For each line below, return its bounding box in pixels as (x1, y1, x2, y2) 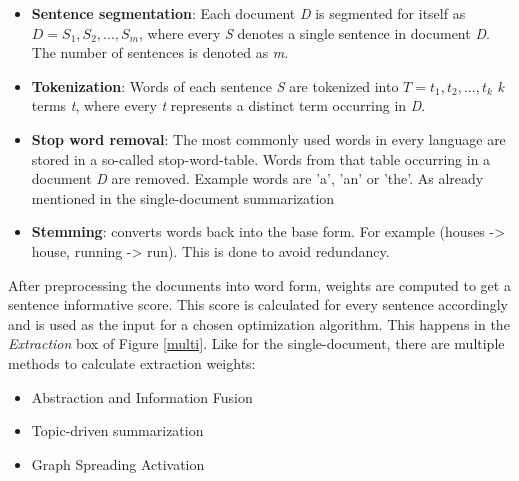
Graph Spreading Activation (31, 453, 205, 474)
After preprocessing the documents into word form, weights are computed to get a (8, 274, 511, 295)
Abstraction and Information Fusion (31, 386, 253, 407)
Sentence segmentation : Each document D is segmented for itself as (31, 3, 466, 23)
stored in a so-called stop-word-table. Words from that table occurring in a (31, 148, 491, 169)
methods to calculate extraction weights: (8, 352, 256, 373)
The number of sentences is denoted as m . (31, 42, 289, 63)
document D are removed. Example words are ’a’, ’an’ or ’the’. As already (31, 168, 484, 189)
